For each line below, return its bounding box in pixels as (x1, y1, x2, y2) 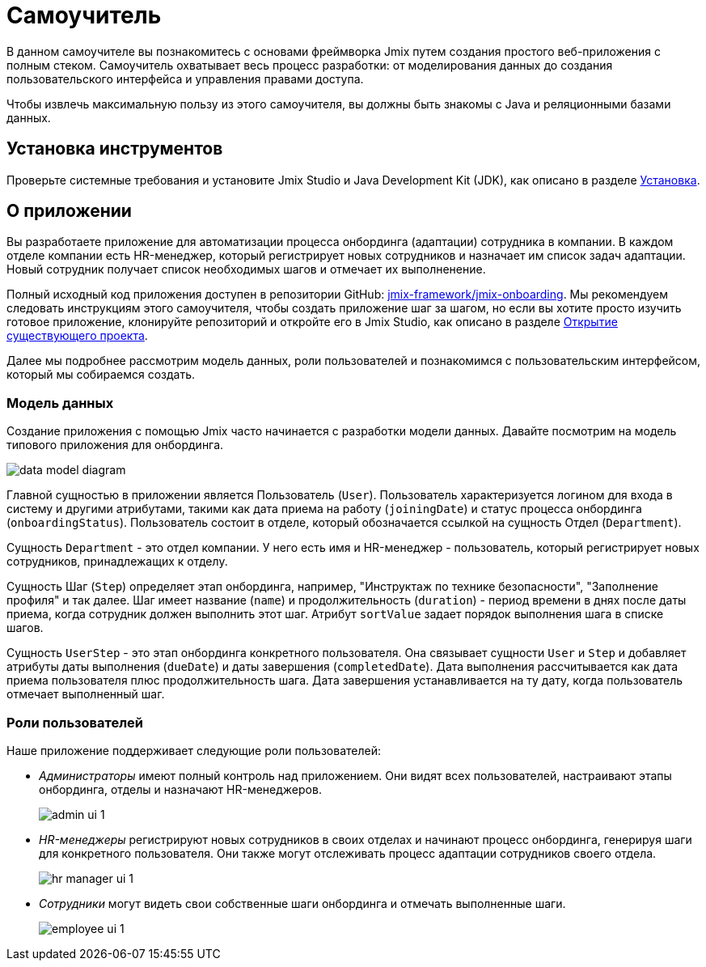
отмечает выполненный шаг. (6, 687, 165, 702)
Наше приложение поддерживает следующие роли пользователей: (6, 743, 381, 757)
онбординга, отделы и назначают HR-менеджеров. (39, 782, 322, 796)
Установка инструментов (6, 138, 223, 159)
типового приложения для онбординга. (6, 438, 224, 452)
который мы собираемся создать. (6, 367, 196, 382)
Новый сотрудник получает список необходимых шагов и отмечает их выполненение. (6, 262, 486, 277)
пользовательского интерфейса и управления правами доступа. (6, 71, 364, 86)
